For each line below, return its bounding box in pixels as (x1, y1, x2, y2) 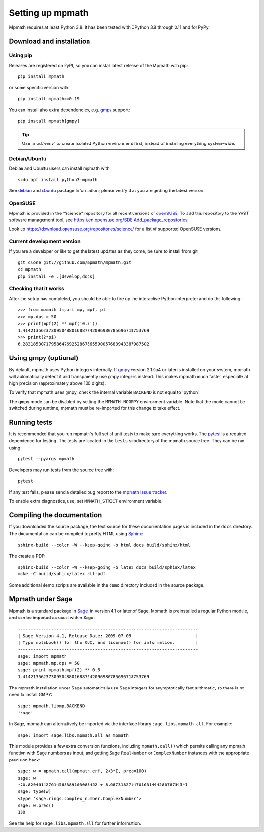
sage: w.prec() (18, 803, 54, 808)
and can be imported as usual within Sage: (9, 615, 95, 620)
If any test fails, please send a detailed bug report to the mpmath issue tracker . (9, 489, 168, 495)
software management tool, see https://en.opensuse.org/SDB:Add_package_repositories (9, 217, 188, 223)
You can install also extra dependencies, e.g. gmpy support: (9, 107, 130, 113)
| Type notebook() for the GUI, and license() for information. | (18, 640, 198, 645)
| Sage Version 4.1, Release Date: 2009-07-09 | (18, 633, 198, 639)
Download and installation (9, 37, 90, 46)
